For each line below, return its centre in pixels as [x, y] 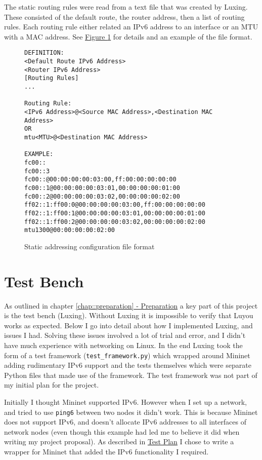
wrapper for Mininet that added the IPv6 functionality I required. [106, 451]
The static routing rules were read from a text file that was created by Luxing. [126, 7]
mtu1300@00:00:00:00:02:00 [70, 230]
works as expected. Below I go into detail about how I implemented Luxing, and [128, 325]
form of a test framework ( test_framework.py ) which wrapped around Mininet [127, 355]
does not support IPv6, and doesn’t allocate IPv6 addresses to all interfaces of [125, 422]
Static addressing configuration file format [90, 246]
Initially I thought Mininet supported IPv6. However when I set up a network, [126, 401]
